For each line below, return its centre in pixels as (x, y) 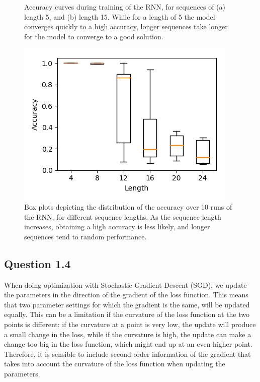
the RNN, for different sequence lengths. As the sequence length (123, 216)
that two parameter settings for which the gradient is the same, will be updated (127, 304)
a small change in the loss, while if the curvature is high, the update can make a (128, 334)
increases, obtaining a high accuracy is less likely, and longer (117, 227)
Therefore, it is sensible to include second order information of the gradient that (127, 354)
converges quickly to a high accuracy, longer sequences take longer (126, 26)
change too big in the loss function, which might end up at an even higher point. (128, 344)
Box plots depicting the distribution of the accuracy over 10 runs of (128, 206)
